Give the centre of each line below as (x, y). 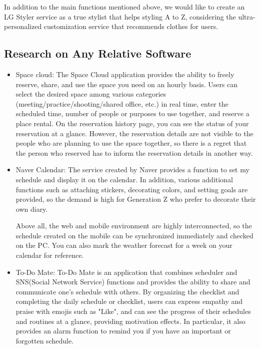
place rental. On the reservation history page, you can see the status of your (132, 123)
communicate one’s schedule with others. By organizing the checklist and (127, 291)
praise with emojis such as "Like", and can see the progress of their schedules (133, 311)
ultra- (247, 16)
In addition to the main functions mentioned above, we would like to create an (124, 7)
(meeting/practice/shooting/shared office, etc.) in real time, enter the (122, 103)
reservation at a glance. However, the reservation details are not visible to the (134, 133)
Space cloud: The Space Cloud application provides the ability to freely (125, 74)
